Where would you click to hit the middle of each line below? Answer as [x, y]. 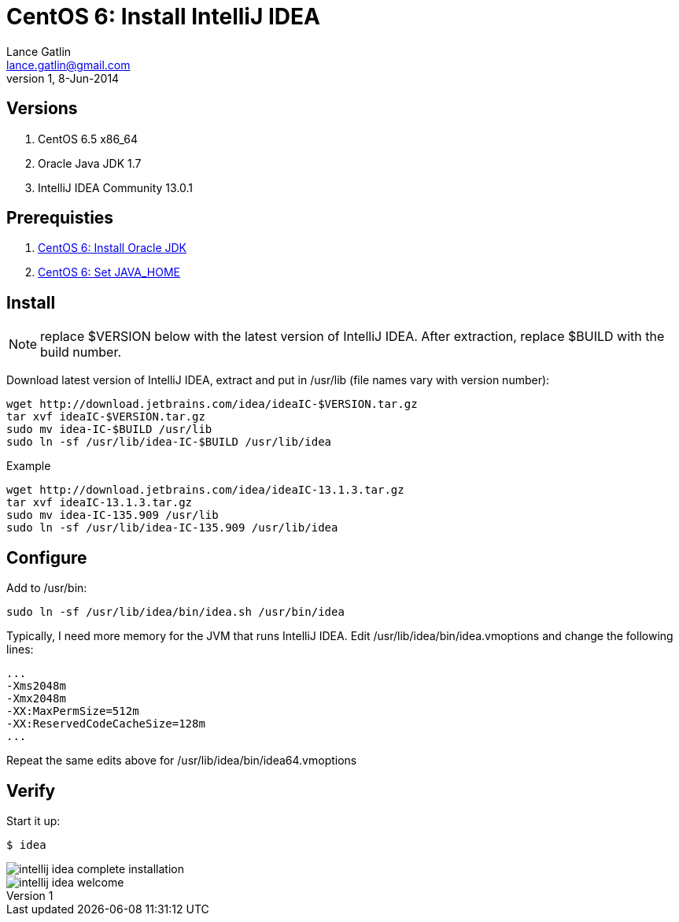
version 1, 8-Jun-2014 [63, 78]
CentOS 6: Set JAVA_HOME [109, 272]
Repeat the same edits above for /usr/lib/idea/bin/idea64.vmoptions [182, 761]
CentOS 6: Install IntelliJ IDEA [163, 17]
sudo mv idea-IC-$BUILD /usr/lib [109, 430]
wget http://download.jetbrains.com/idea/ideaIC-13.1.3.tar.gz [205, 490]
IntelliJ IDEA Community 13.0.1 [116, 187]
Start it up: [33, 820]
